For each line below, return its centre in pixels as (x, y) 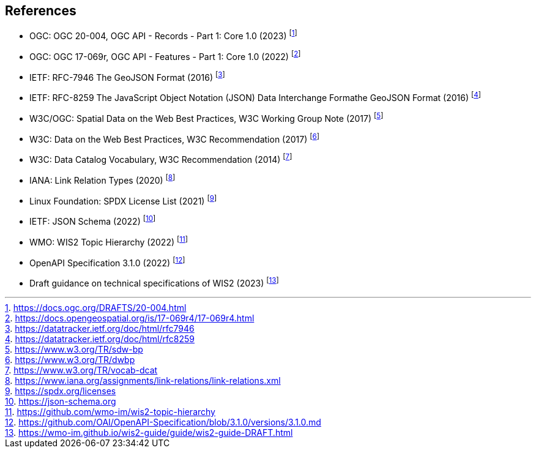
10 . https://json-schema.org (61, 401)
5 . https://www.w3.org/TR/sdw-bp (74, 349)
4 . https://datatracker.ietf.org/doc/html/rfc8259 (100, 339)
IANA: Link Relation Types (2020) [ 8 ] (102, 179)
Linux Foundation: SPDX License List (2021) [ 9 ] (123, 200)
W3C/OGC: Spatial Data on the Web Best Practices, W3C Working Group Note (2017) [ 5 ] (207, 118)
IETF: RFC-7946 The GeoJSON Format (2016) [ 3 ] (127, 76)
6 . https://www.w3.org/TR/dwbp (70, 359)
